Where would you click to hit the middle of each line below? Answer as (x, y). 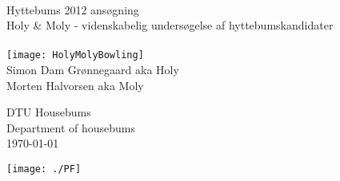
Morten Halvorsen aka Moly (75, 85)
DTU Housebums (49, 112)
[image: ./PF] (44, 169)
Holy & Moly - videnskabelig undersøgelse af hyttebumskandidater (170, 25)
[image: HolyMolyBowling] (75, 55)
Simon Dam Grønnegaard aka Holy (93, 70)
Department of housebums (71, 127)
